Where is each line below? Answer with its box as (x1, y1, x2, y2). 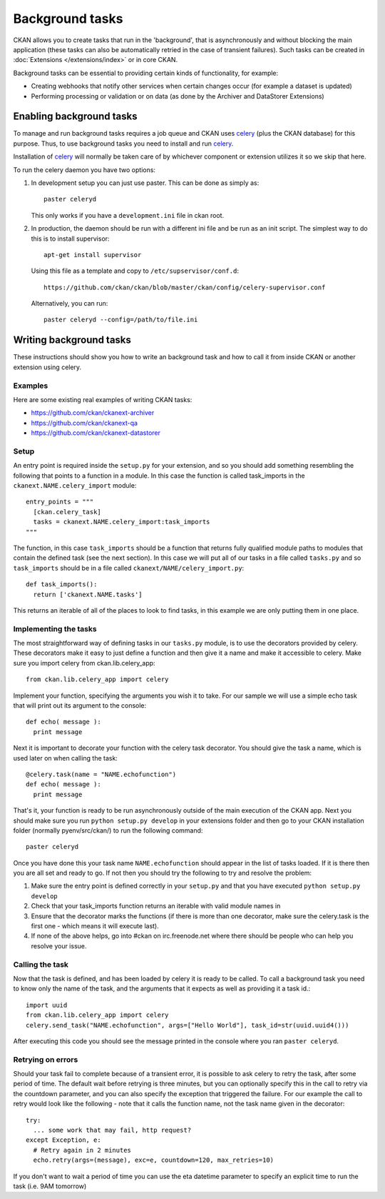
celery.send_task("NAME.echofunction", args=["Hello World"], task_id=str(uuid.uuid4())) (26, 1021, 349, 1029)
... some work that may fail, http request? (33, 1126, 192, 1135)
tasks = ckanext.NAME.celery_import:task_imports (33, 518, 210, 526)
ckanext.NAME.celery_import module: (13, 481, 137, 490)
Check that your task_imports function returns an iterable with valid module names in (31, 902, 281, 910)
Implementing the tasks (13, 623, 97, 633)
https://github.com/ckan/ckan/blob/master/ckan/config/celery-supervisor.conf (43, 283, 326, 291)
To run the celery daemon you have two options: (13, 165, 156, 174)
